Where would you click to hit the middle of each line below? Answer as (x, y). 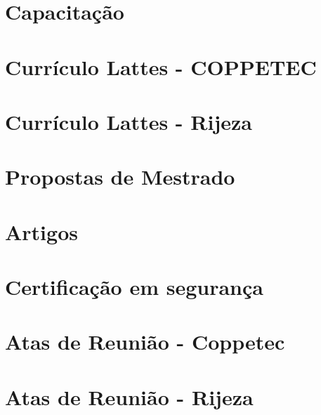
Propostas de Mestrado (120, 177)
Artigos (41, 231)
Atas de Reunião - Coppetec (145, 342)
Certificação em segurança (134, 287)
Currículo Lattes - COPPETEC (161, 66)
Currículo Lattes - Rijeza (129, 121)
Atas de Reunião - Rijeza (129, 396)
